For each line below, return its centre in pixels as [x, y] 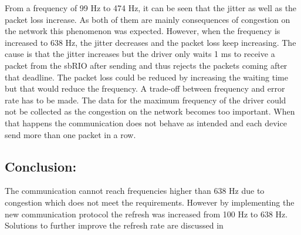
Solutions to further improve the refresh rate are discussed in [114, 225]
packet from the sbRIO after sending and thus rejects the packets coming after [146, 65]
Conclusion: [41, 166]
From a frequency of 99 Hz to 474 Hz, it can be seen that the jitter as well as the [151, 8]
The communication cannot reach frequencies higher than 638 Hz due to [135, 191]
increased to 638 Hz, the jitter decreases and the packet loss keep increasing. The [150, 42]
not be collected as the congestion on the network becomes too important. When [150, 111]
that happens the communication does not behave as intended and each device [146, 122]
